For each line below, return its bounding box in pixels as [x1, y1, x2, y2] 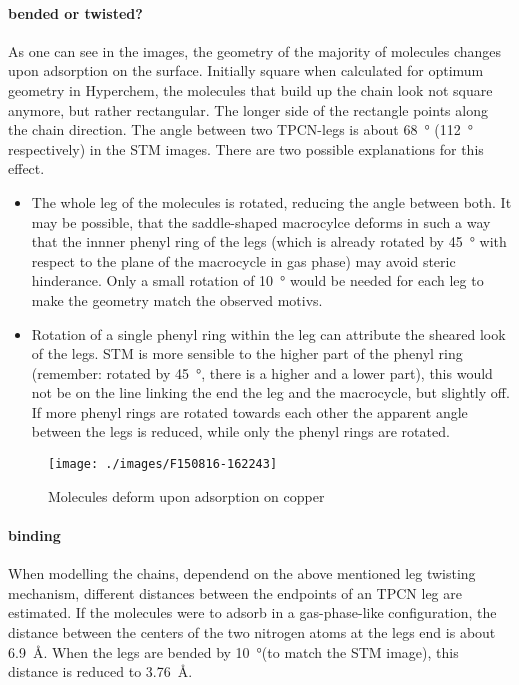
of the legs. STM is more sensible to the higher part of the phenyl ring [31, 343, 463, 364]
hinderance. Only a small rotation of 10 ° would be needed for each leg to [31, 270, 484, 291]
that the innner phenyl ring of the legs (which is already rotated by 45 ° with [31, 231, 507, 252]
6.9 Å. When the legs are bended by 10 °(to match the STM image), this [8, 641, 459, 662]
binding [8, 524, 61, 545]
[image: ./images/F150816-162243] [48, 457, 278, 472]
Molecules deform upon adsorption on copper [48, 485, 325, 506]
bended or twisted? [8, 2, 143, 23]
